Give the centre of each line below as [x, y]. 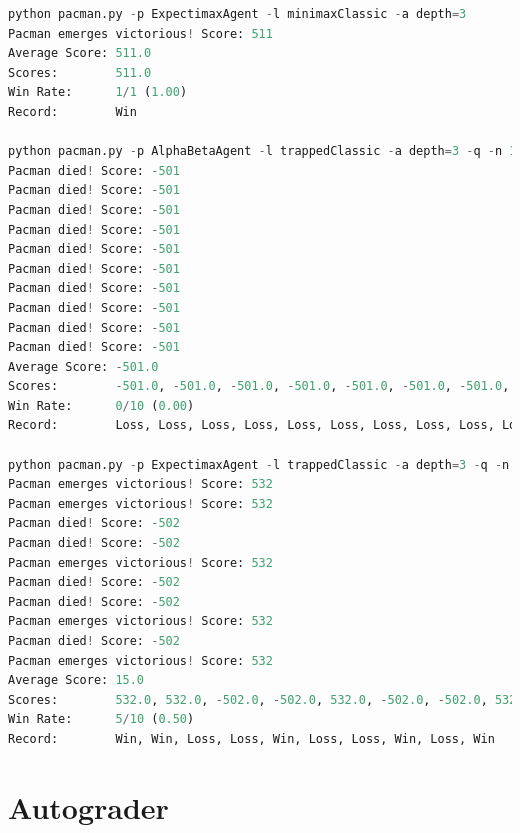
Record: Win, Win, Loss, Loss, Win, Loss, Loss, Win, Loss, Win [251, 738]
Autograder [88, 806]
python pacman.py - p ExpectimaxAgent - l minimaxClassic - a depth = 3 [237, 14]
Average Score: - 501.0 [83, 366]
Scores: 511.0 [80, 72]
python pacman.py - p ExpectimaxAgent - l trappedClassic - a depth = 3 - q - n [259, 464]
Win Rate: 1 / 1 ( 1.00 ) [98, 92]
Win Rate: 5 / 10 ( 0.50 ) [101, 719]
